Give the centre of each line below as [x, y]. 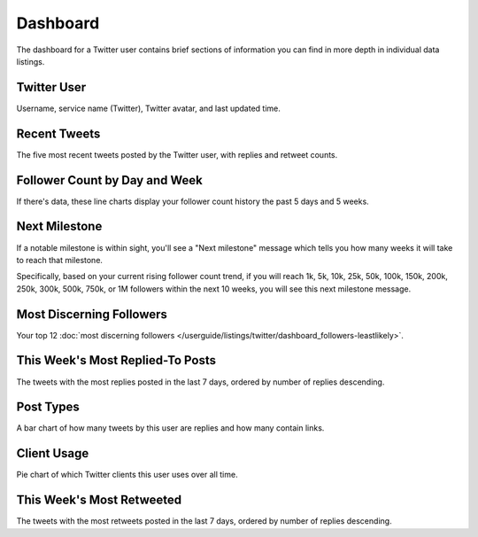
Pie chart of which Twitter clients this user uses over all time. [127, 475]
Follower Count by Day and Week [109, 180]
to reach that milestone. [60, 260]
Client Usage [53, 453]
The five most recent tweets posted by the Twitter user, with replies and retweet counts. [177, 154]
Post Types [48, 407]
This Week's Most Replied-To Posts [116, 360]
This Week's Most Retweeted [99, 500]
